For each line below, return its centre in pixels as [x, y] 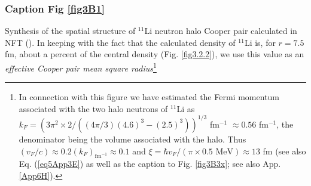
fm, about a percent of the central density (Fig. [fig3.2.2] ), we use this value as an [155, 54]
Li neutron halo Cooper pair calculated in [221, 31]
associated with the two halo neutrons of [93, 108]
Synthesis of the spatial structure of [70, 31]
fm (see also [284, 151]
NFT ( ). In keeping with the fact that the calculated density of [120, 42]
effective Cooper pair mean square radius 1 [81, 67]
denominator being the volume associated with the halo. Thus [132, 139]
